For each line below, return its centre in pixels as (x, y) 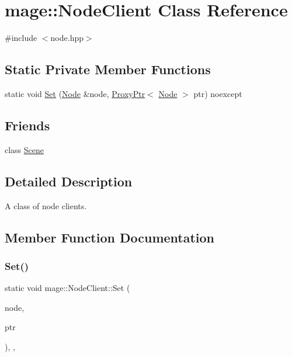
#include (21, 38)
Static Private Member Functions (108, 69)
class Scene (25, 149)
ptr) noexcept (218, 93)
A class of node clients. (46, 205)
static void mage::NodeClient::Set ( (67, 288)
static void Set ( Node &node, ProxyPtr (75, 93)
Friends (27, 125)
